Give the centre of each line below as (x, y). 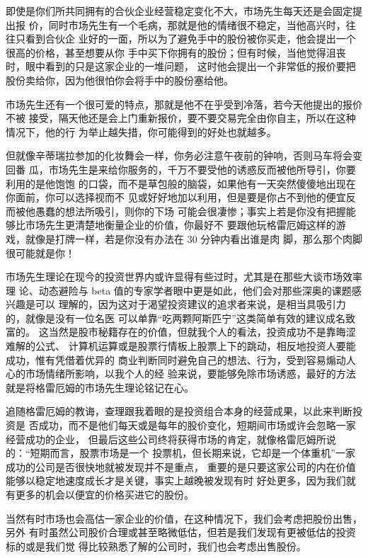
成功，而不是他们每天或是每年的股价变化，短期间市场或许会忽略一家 (197, 425)
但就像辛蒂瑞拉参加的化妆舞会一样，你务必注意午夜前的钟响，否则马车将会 (179, 155)
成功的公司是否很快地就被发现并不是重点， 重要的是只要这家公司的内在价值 (181, 466)
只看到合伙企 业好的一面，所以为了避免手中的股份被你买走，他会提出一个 (185, 39)
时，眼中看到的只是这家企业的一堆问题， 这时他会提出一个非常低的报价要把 (181, 66)
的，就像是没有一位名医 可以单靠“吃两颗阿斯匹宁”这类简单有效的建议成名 (176, 318)
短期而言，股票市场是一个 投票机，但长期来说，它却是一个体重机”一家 (192, 453)
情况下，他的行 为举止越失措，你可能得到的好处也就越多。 (141, 131)
